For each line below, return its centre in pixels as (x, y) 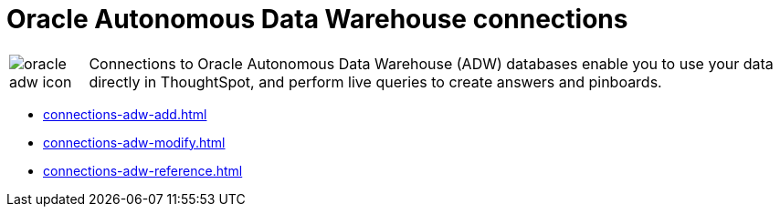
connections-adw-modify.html (134, 142)
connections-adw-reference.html (143, 170)
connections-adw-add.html (125, 114)
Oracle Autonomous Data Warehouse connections (317, 19)
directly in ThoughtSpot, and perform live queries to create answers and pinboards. (375, 82)
